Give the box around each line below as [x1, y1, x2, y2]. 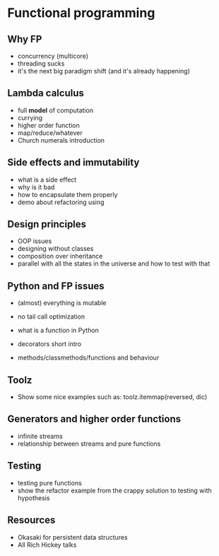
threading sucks [17, 59, 65, 68]
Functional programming [7, 5, 155, 21]
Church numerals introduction [17, 136, 105, 144]
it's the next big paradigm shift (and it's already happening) [17, 67, 191, 75]
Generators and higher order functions [7, 413, 182, 425]
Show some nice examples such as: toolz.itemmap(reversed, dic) [17, 393, 208, 401]
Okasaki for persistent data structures [17, 533, 129, 541]
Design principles [7, 218, 87, 230]
